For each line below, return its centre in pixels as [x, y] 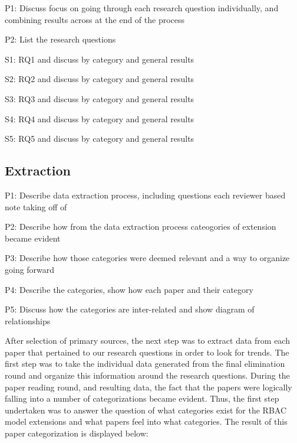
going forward [30, 269]
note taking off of [36, 206]
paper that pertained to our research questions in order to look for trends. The [147, 352]
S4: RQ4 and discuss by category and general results [100, 118]
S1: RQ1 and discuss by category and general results [100, 59]
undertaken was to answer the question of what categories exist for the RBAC [146, 410]
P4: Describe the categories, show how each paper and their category [129, 289]
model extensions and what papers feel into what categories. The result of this [146, 421]
